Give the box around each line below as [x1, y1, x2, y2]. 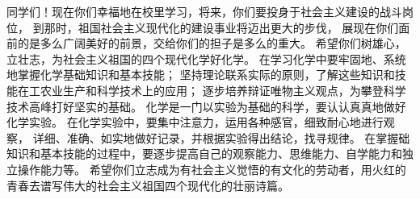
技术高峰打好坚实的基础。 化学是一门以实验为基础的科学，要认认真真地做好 [6, 97, 406, 114]
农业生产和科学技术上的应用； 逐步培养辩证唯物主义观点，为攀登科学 [40, 81, 406, 98]
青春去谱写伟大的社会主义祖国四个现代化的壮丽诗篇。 [6, 176, 289, 193]
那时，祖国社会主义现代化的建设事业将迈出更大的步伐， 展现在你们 [44, 19, 399, 35]
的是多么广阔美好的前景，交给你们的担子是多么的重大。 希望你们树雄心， [17, 35, 406, 52]
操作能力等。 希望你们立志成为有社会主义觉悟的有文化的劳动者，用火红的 [17, 160, 406, 177]
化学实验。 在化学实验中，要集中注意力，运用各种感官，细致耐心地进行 [6, 114, 384, 131]
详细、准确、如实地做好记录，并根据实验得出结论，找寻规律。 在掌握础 [32, 129, 410, 146]
